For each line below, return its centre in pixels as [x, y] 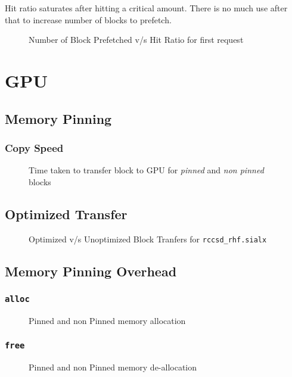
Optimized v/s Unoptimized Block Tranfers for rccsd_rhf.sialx [148, 239]
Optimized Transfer [66, 214]
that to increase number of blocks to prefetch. [88, 19]
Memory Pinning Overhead [91, 271]
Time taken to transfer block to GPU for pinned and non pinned [146, 170]
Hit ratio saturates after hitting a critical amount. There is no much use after [146, 8]
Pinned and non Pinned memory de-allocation [113, 367]
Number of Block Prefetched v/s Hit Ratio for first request [136, 40]
